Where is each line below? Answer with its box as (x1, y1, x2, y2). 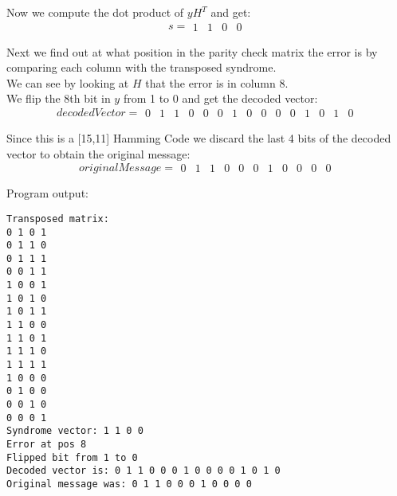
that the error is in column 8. (145, 74, 289, 91)
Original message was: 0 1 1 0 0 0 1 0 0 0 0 (6, 478, 252, 490)
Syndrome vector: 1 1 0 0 (6, 425, 143, 437)
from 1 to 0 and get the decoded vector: (123, 90, 318, 107)
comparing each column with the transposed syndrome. (6, 59, 277, 76)
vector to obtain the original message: (6, 145, 191, 162)
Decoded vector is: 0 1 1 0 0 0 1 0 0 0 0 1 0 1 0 (6, 465, 281, 477)
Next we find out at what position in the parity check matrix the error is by (6, 43, 378, 60)
